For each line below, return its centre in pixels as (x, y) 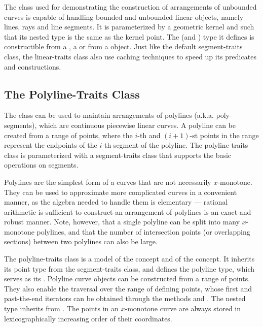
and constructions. (33, 66)
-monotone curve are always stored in (183, 308)
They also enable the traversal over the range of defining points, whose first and (128, 288)
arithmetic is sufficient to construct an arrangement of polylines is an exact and (128, 211)
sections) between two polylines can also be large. (81, 241)
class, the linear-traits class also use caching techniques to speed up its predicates (130, 56)
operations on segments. (41, 165)
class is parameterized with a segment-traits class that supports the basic (118, 155)
